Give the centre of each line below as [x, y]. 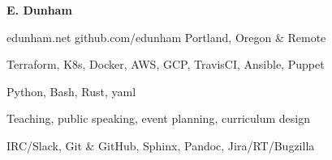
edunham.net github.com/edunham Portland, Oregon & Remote [166, 37]
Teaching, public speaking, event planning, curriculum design [159, 118]
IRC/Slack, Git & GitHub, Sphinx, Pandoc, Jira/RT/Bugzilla [161, 145]
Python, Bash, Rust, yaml [71, 91]
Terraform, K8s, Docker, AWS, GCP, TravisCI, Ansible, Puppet [166, 64]
